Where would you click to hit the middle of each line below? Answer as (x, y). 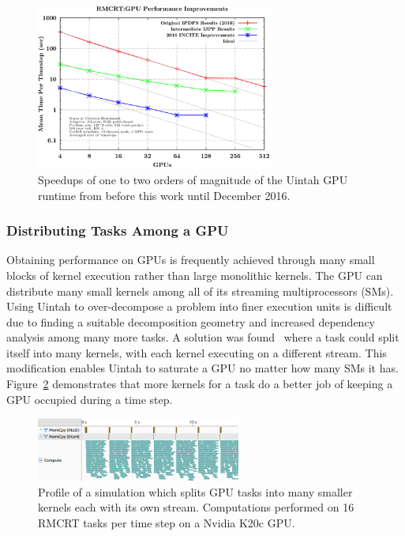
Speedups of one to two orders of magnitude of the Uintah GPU (193, 179)
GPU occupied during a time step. (90, 399)
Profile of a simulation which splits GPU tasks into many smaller (195, 491)
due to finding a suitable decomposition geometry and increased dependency (191, 321)
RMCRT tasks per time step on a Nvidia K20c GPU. (167, 522)
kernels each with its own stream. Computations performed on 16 (196, 507)
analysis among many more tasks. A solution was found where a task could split (203, 337)
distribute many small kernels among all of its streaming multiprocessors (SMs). (200, 291)
